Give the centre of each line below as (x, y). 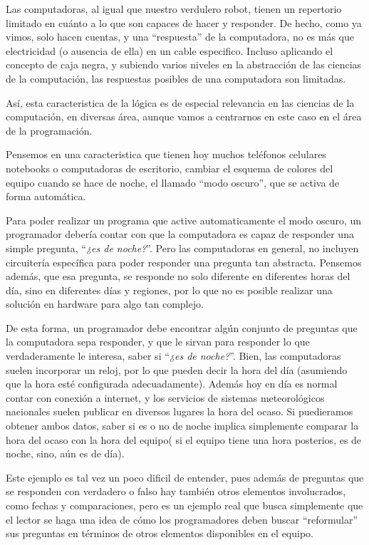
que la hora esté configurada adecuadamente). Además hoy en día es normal (172, 384)
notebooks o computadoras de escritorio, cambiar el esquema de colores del (170, 168)
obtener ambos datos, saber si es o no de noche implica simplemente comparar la (182, 426)
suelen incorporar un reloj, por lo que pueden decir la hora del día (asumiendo (177, 369)
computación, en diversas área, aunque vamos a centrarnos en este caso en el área (184, 116)
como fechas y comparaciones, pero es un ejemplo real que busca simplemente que (184, 505)
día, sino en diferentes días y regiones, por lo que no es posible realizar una (169, 290)
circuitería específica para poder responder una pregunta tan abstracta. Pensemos (184, 262)
